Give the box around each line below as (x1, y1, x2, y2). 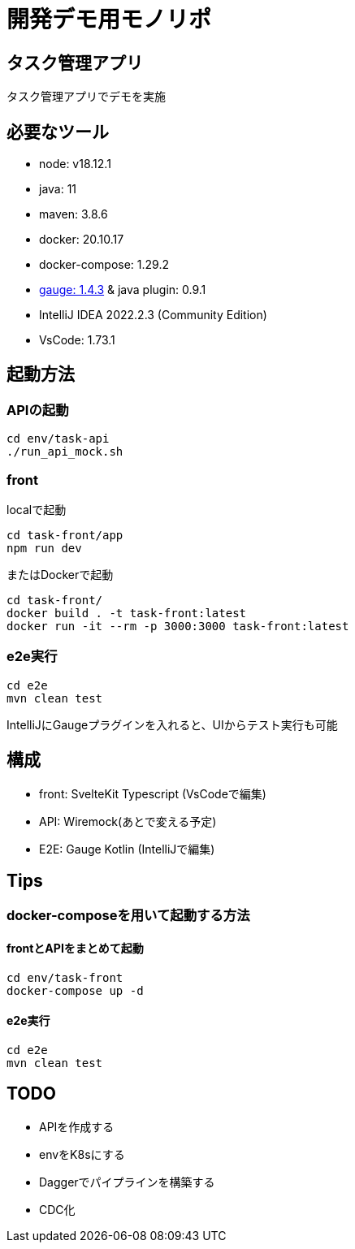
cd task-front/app (6, 528, 123, 542)
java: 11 (39, 182, 77, 197)
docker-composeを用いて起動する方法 (6, 907, 250, 924)
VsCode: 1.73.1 (39, 333, 115, 348)
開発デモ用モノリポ (6, 6, 212, 33)
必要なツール (6, 121, 109, 142)
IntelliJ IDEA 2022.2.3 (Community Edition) (39, 308, 267, 322)
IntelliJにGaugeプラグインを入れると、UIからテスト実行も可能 (6, 717, 338, 732)
